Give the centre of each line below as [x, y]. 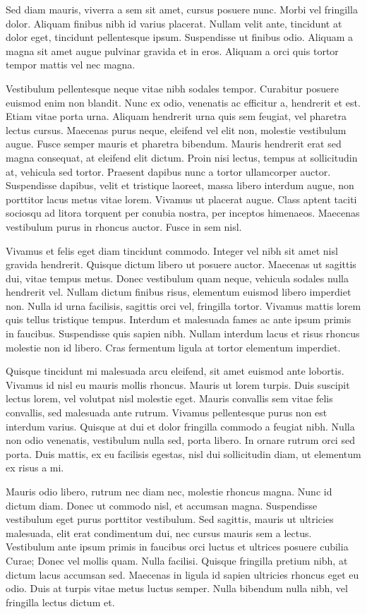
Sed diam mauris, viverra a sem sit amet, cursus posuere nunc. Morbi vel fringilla [182, 9]
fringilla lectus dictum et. [60, 602]
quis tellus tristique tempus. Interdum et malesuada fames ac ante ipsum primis [179, 319]
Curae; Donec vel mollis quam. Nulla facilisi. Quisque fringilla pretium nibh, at [177, 560]
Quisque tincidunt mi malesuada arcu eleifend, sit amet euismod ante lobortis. [175, 371]
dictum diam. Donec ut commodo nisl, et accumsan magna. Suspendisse [162, 505]
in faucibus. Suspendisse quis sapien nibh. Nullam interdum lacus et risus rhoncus [183, 333]
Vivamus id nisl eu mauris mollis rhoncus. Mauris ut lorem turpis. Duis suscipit [178, 384]
